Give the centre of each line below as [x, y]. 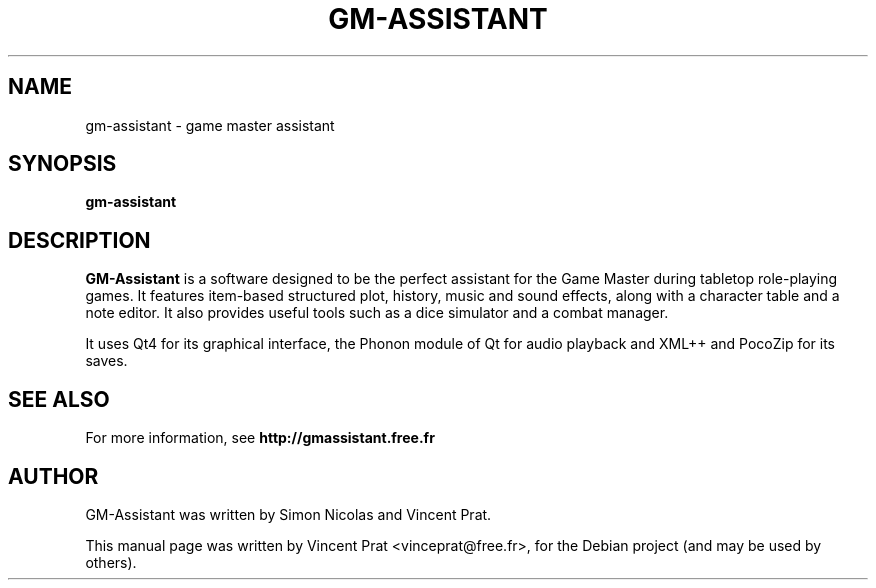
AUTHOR [53, 476]
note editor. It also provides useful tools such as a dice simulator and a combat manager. [377, 313]
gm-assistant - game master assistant [210, 125]
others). [111, 562]
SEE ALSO [59, 399]
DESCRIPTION [79, 240]
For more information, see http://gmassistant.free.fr [260, 438]
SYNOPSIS [62, 164]
